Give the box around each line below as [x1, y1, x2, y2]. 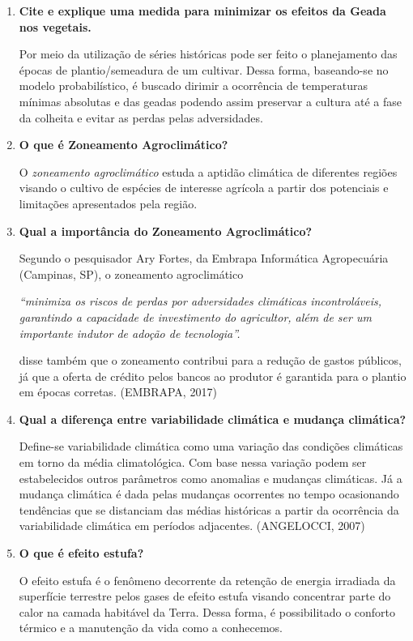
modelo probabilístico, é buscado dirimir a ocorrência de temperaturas [19, 77, 368, 94]
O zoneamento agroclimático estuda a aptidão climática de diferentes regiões [19, 163, 398, 180]
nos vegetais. [19, 18, 92, 35]
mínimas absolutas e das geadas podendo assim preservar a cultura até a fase [19, 92, 402, 109]
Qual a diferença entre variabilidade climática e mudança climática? [19, 410, 407, 427]
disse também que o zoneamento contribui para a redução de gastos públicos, [19, 352, 402, 369]
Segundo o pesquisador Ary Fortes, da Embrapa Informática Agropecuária [19, 250, 389, 267]
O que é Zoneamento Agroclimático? [19, 136, 228, 153]
